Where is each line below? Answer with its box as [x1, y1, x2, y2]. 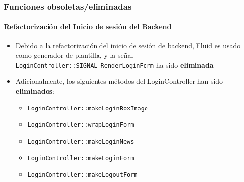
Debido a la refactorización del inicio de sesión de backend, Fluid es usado [15, 40, 241, 50]
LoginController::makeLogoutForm [27, 171, 138, 179]
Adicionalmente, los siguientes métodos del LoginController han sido [15, 76, 223, 86]
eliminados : [15, 86, 55, 96]
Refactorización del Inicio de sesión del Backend [4, 21, 172, 32]
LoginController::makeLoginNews [27, 138, 134, 145]
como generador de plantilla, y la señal [15, 50, 133, 60]
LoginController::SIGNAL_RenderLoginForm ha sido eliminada [15, 59, 214, 70]
